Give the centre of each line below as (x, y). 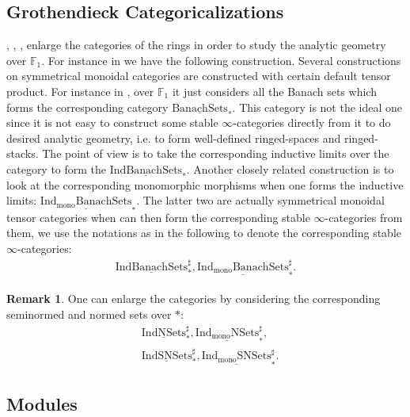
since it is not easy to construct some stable (112, 122)
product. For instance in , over (80, 91)
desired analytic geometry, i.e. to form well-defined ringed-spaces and (174, 138)
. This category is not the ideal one (317, 107)
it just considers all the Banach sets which (274, 91)
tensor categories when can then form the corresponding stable (158, 217)
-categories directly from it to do (312, 122)
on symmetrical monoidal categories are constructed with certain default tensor (199, 76)
